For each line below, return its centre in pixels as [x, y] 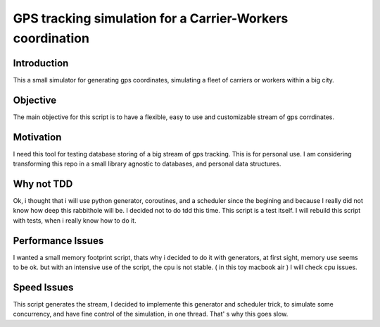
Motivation [37, 137]
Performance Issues [58, 241]
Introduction [41, 63]
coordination [51, 38]
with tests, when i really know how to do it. [75, 220]
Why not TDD [43, 184]
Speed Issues [43, 287]
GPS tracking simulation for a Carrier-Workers [151, 18]
